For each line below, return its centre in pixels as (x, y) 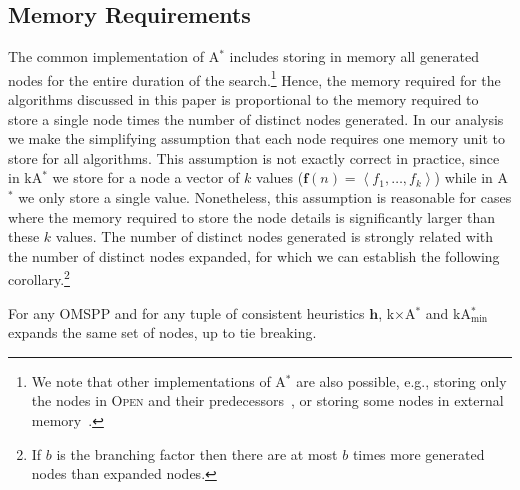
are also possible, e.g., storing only (401, 380)
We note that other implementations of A (158, 380)
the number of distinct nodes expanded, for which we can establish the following (254, 255)
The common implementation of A (114, 56)
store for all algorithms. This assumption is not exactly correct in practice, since (254, 157)
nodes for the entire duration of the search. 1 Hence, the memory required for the (254, 78)
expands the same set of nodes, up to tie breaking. (162, 332)
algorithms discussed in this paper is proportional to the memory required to (243, 99)
